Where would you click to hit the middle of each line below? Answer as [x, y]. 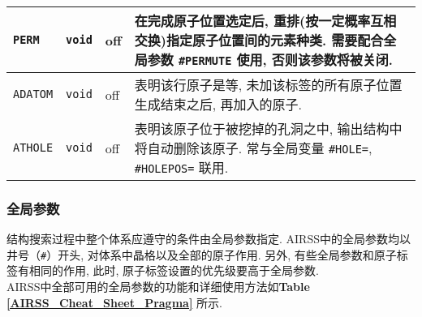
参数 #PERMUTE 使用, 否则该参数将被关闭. [270, 60]
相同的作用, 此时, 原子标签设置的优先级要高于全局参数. [174, 270]
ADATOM [33, 94]
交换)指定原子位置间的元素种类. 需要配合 [259, 40]
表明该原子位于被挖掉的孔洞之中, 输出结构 [262, 129]
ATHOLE [33, 148]
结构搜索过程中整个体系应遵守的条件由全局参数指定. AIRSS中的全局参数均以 [209, 239]
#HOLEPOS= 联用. [181, 167]
